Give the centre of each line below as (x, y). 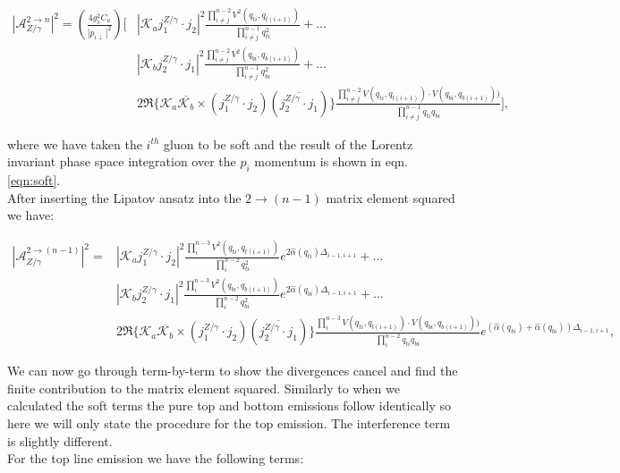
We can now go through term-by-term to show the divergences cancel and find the (233, 371)
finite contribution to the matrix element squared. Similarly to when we (204, 388)
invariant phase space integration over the (122, 161)
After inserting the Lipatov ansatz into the (124, 197)
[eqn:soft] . (34, 179)
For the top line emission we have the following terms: (156, 458)
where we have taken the (75, 144)
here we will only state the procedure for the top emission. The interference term (229, 422)
